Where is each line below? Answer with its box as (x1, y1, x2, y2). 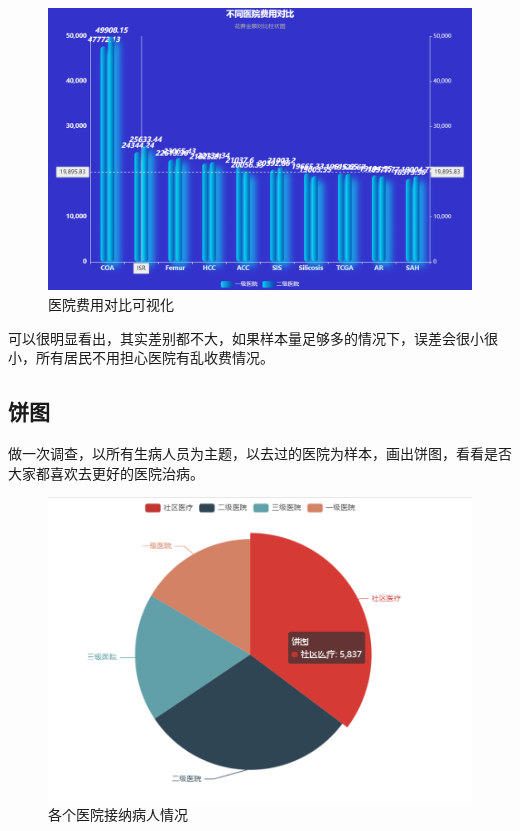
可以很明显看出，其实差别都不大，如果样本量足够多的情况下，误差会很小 (8, 327, 484, 348)
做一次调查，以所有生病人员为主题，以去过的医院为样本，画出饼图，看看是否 (8, 442, 512, 463)
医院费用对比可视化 (48, 293, 174, 314)
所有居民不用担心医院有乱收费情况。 (35, 347, 274, 368)
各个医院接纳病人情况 (48, 804, 188, 825)
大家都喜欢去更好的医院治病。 (8, 462, 204, 483)
